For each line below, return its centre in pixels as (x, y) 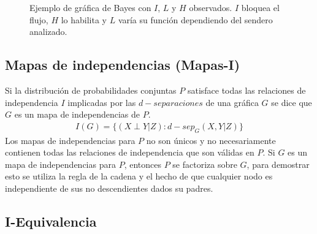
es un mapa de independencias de (77, 114)
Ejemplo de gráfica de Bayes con (90, 7)
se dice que (292, 102)
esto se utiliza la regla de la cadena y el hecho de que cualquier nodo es (139, 176)
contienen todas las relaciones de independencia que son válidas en (130, 152)
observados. (211, 7)
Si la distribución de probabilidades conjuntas (91, 90)
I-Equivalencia (51, 221)
